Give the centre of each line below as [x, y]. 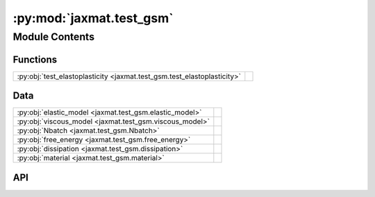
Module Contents [54, 37]
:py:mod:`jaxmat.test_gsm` [93, 18]
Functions [35, 59]
